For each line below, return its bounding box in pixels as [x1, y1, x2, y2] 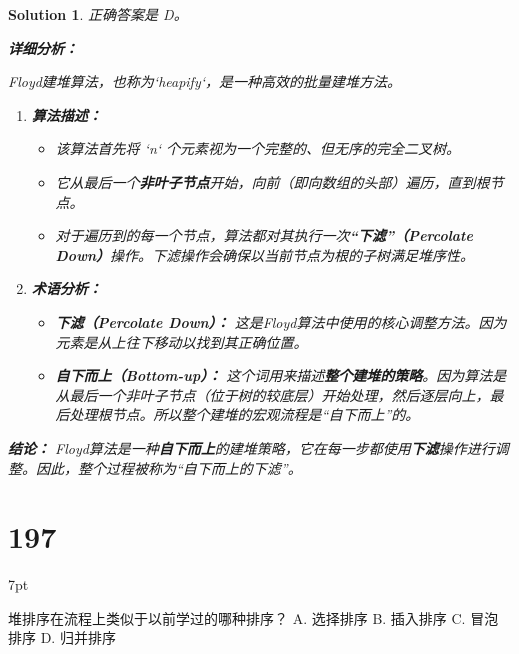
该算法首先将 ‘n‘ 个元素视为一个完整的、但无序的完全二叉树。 [55, 138, 461, 159]
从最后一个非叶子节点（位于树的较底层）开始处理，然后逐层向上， [55, 384, 490, 405]
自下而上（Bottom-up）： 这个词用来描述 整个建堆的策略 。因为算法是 [55, 365, 507, 386]
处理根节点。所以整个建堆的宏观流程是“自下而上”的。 [69, 404, 420, 425]
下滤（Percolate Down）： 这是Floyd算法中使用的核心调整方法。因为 [55, 311, 507, 332]
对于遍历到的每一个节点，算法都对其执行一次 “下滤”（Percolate [55, 225, 473, 246]
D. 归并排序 [40, 627, 116, 648]
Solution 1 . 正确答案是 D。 [8, 4, 188, 24]
